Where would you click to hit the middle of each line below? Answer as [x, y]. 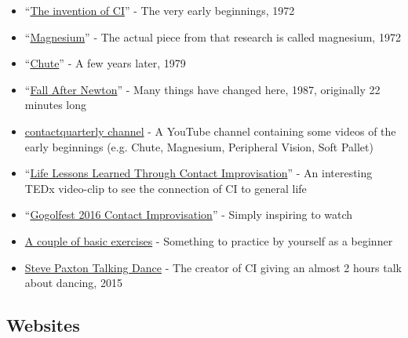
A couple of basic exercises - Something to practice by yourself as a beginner [209, 240]
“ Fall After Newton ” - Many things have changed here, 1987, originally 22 [202, 89]
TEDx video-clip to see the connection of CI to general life [166, 188]
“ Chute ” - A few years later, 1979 [105, 63]
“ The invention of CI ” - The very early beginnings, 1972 [160, 10]
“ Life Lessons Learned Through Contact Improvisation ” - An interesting [199, 173]
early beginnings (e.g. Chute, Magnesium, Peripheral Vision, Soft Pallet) [199, 146]
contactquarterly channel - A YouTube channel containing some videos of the [210, 131]
